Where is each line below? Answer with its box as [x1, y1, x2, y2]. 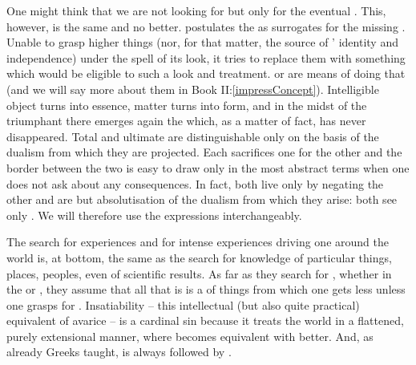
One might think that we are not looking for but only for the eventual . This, [6, 2, 386, 18]
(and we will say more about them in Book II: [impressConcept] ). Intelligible [6, 80, 379, 97]
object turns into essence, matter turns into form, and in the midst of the [6, 96, 367, 113]
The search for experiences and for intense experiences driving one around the [6, 233, 389, 250]
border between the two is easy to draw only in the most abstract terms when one [6, 159, 410, 176]
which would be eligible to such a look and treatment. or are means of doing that [6, 65, 406, 82]
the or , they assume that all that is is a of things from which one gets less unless [6, 281, 406, 298]
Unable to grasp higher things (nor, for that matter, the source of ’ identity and [6, 34, 398, 51]
